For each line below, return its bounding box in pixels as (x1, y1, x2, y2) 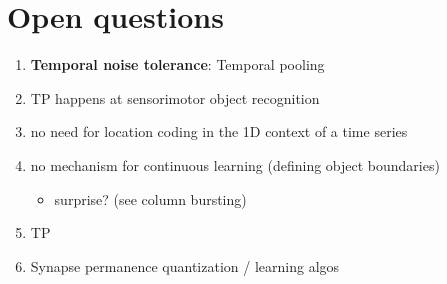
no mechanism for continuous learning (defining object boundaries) (30, 154, 440, 175)
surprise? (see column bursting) (54, 188, 247, 209)
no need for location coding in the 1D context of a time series (30, 121, 408, 142)
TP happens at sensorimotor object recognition (30, 87, 320, 108)
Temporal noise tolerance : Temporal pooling (30, 54, 325, 75)
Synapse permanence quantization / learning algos (30, 255, 340, 276)
